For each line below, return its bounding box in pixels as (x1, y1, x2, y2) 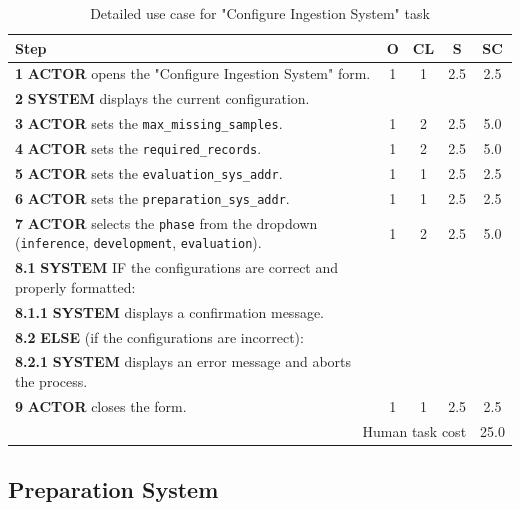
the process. (15, 371, 88, 392)
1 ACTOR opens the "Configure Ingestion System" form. (15, 63, 371, 84)
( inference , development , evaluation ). (15, 232, 262, 253)
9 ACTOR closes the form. (15, 395, 187, 416)
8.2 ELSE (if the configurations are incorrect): (15, 326, 304, 347)
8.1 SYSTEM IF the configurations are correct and (15, 257, 339, 278)
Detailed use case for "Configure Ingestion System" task (90, 3, 430, 23)
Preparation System (8, 474, 219, 505)
